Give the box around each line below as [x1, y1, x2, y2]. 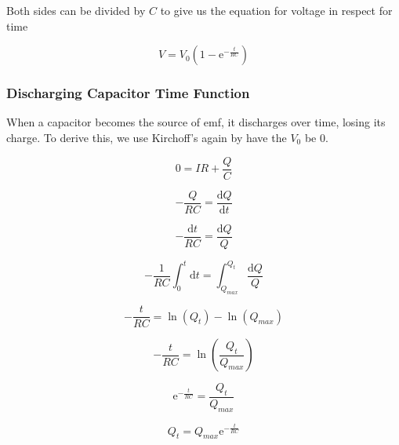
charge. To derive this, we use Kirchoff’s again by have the [6, 129, 287, 145]
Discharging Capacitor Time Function [6, 83, 250, 103]
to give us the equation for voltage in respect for [160, 2, 393, 18]
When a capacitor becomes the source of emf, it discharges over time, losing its [6, 114, 386, 130]
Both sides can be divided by [6, 2, 146, 18]
